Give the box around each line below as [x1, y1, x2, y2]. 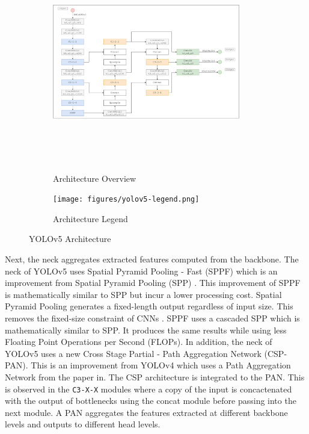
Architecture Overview [53, 172, 136, 184]
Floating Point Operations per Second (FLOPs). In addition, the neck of [5, 335, 272, 348]
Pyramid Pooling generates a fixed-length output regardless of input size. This [5, 300, 293, 312]
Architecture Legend [53, 212, 128, 225]
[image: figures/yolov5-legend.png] [53, 195, 200, 204]
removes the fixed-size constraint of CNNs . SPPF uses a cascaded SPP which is [5, 312, 300, 324]
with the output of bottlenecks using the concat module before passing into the [5, 394, 296, 407]
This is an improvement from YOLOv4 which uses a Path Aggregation [31, 359, 291, 371]
